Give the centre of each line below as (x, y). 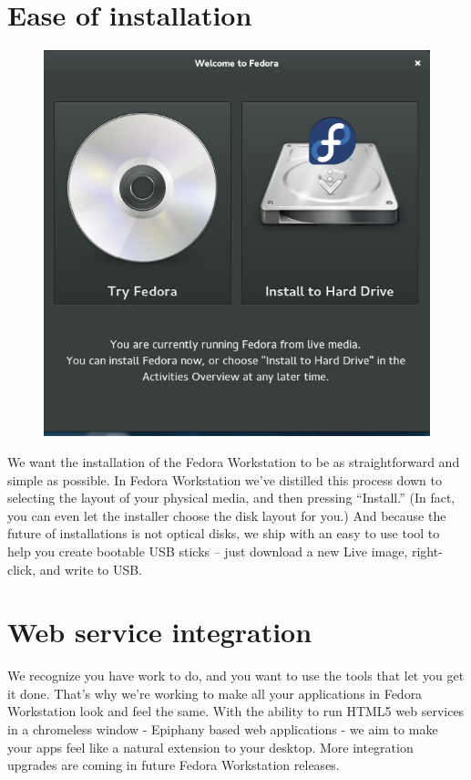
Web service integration (160, 632)
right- (427, 551)
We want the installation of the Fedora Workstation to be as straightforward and (234, 462)
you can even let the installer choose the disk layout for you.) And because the (227, 515)
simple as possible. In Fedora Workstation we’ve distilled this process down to (225, 479)
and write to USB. (91, 569)
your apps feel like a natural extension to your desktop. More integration (210, 747)
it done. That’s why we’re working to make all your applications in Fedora (215, 693)
